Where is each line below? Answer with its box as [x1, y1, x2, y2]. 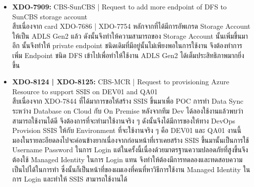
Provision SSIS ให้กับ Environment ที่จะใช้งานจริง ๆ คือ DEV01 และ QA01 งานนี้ [12, 125, 242, 135]
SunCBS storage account [12, 11, 87, 21]
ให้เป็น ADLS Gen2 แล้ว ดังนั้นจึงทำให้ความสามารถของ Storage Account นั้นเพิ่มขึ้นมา [12, 30, 248, 41]
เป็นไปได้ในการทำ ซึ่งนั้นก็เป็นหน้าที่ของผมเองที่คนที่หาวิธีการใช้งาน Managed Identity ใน [12, 164, 251, 174]
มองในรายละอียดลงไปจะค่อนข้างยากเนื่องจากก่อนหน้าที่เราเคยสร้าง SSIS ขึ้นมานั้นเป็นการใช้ [12, 134, 249, 145]
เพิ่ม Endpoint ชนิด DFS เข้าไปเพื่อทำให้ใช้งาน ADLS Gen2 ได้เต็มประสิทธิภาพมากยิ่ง [12, 50, 245, 60]
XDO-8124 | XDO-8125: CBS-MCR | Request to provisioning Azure [12, 76, 229, 87]
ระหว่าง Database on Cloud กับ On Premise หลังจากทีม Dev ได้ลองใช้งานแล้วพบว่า [12, 105, 244, 116]
